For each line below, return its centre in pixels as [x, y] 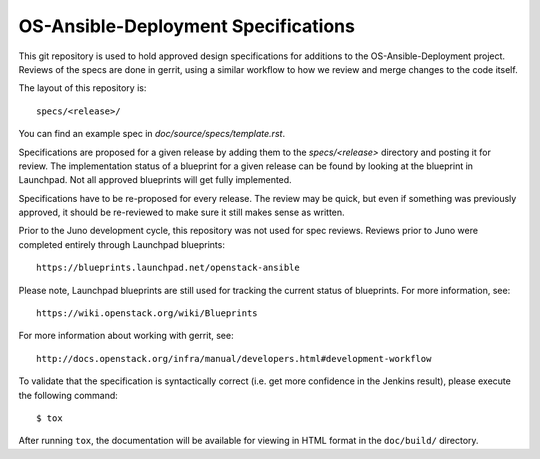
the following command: [68, 395]
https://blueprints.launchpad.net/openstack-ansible [168, 268]
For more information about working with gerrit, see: [126, 336]
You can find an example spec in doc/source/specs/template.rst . [151, 134]
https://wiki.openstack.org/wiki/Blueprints [147, 313]
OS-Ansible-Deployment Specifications [186, 26]
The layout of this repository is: [82, 88]
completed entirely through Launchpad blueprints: [121, 244]
